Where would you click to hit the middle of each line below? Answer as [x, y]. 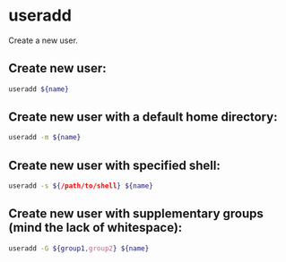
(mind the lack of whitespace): [95, 228]
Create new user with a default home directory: [143, 117]
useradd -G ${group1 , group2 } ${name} [79, 248]
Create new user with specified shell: [115, 165]
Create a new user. [43, 40]
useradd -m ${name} [45, 138]
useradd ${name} [39, 89]
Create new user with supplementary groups [136, 214]
